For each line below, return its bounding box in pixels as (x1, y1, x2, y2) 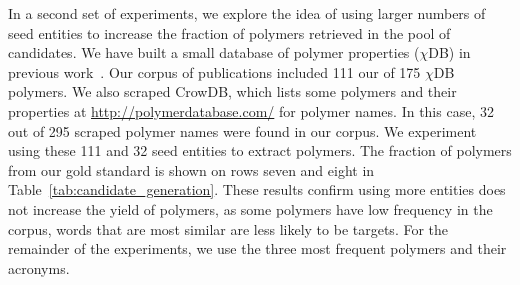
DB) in (428, 42, 471, 63)
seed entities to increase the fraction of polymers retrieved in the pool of (8, 22, 451, 43)
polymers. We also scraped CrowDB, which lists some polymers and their (8, 81, 457, 102)
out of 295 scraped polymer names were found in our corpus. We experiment (8, 120, 477, 141)
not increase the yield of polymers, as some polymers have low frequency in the (8, 198, 493, 219)
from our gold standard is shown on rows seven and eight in (8, 159, 375, 180)
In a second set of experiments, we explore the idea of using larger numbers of (8, 3, 486, 23)
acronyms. (8, 257, 70, 278)
